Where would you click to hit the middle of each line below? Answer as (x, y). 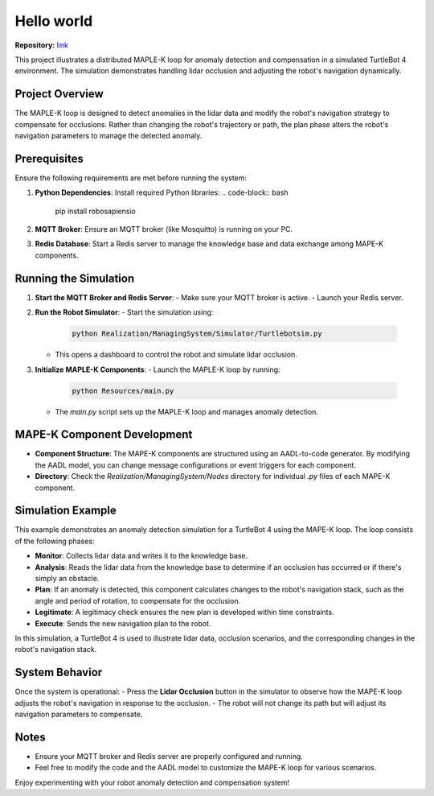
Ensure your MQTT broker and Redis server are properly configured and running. (169, 756)
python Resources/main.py (123, 391)
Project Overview (59, 94)
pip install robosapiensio (95, 211)
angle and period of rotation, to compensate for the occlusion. (138, 600)
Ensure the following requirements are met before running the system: (131, 178)
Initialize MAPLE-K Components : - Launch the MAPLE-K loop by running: (158, 369)
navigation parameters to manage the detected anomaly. (108, 136)
